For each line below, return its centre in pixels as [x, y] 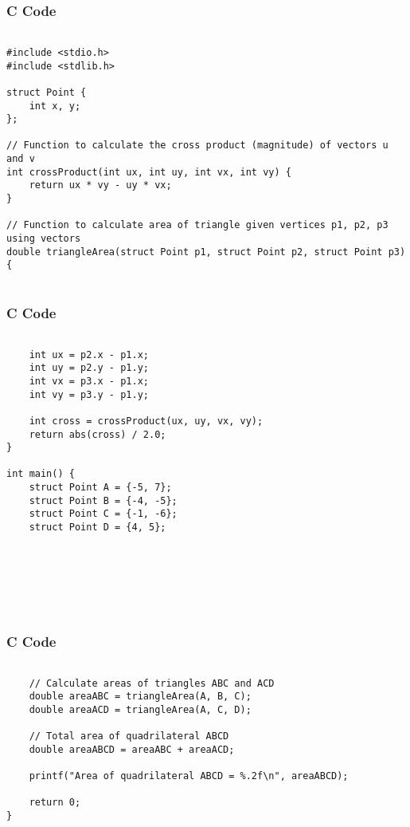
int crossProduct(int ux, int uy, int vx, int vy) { [149, 172]
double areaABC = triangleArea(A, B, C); [140, 697]
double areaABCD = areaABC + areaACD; [132, 749]
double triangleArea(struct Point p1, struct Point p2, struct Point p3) [206, 252]
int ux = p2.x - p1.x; [89, 354]
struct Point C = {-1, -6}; [103, 514]
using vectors [44, 239]
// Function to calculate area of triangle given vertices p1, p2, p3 [197, 225]
